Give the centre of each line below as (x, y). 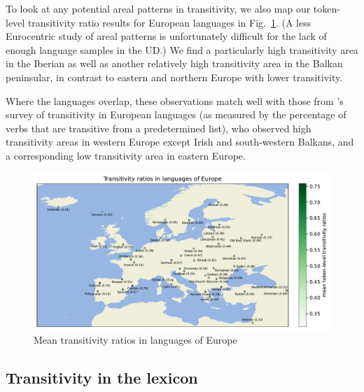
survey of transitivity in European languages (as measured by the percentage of (176, 114)
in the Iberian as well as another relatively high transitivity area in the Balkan (174, 63)
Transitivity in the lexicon (102, 378)
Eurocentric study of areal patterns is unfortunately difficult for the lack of (166, 36)
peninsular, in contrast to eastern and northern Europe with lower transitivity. (174, 77)
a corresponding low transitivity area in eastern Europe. (126, 155)
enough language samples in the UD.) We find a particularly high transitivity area (182, 49)
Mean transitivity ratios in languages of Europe (135, 340)
